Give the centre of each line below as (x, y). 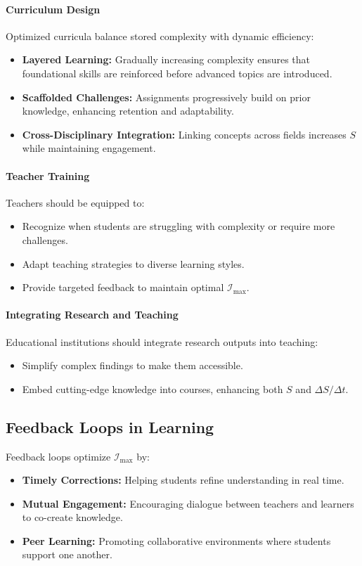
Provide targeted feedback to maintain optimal (123, 287)
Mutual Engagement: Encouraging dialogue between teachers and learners (188, 503)
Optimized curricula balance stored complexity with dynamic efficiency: (160, 36)
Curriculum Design (53, 9)
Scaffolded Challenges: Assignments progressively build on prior (166, 97)
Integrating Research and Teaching (92, 315)
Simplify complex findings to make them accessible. (132, 365)
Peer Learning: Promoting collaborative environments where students (176, 540)
